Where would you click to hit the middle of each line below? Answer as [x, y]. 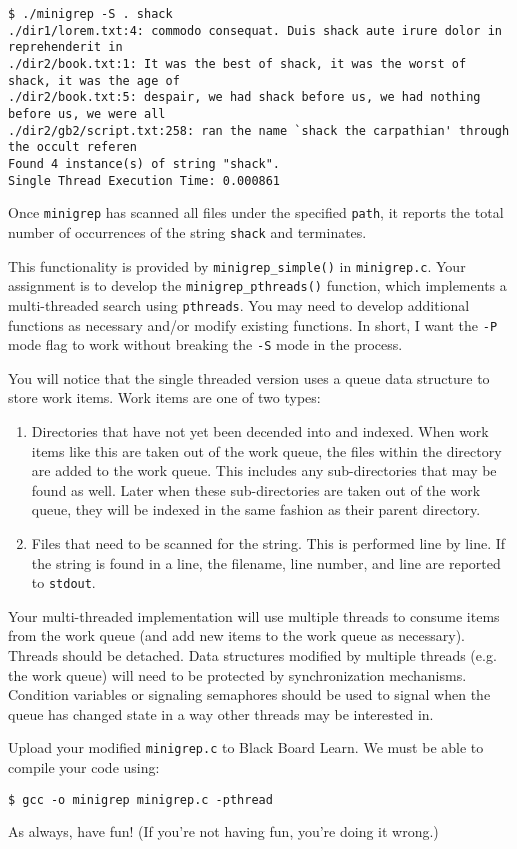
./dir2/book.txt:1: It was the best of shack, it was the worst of [237, 63]
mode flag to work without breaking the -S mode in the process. [205, 344]
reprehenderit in [65, 47]
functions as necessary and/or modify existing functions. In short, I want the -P [253, 324]
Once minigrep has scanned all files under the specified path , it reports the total [256, 212]
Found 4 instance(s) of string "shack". [144, 163]
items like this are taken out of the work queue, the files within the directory [266, 450]
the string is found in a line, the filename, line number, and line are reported [266, 562]
